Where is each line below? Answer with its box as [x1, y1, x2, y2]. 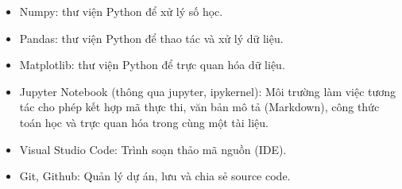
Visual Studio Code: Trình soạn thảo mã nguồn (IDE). [19, 141, 287, 157]
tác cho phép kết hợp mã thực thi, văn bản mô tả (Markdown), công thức [19, 98, 380, 115]
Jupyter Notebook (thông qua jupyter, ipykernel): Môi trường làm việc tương [19, 83, 396, 99]
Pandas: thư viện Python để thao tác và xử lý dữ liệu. [19, 29, 284, 46]
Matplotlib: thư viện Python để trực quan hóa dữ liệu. [19, 56, 285, 73]
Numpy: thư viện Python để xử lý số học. [19, 3, 223, 19]
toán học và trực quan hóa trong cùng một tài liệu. [19, 114, 269, 130]
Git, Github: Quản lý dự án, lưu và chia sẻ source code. [19, 168, 291, 184]
